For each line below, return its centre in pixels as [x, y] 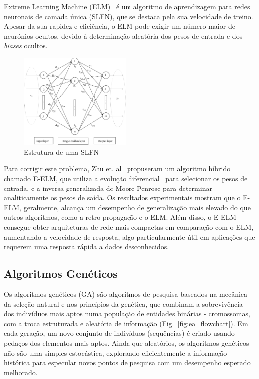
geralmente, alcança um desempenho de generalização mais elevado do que [137, 207]
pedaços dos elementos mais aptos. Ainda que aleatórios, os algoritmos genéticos [127, 343]
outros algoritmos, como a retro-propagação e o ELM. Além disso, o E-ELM [120, 217]
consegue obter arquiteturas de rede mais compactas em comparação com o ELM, [129, 227]
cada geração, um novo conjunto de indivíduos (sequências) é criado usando [119, 333]
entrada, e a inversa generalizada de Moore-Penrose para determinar [108, 188]
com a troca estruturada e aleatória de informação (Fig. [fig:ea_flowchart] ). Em [126, 323]
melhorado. [21, 372]
